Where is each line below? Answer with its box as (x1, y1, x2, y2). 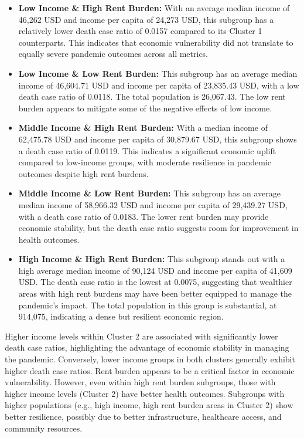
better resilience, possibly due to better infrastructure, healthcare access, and (5, 410, 282, 422)
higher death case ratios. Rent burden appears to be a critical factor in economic (5, 364, 295, 376)
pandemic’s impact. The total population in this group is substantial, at (18, 298, 277, 311)
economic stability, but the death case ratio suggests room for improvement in (18, 222, 299, 234)
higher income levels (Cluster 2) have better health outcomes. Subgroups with (5, 387, 285, 399)
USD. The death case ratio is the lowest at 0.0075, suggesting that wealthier (18, 276, 292, 288)
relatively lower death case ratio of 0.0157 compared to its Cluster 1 (18, 25, 262, 37)
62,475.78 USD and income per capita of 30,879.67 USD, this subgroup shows (18, 133, 297, 145)
